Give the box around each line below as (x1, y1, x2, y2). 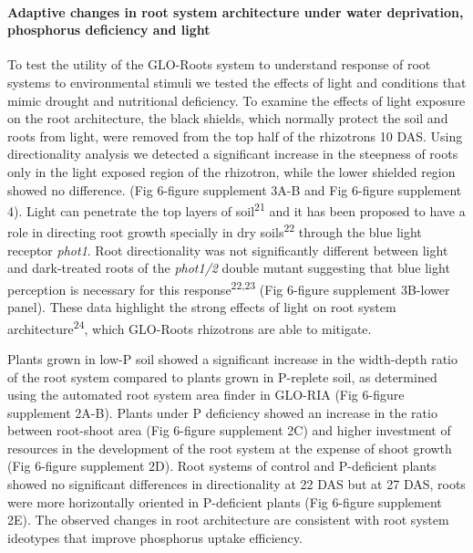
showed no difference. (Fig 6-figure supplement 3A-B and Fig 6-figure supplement (7, 180, 462, 199)
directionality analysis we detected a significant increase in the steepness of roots (7, 144, 458, 163)
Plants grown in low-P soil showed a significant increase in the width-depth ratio (7, 349, 458, 368)
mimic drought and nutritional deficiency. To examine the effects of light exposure (7, 90, 466, 110)
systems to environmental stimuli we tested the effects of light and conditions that (7, 72, 467, 91)
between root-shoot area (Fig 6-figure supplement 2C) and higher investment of (7, 421, 451, 440)
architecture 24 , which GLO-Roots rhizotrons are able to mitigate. (7, 316, 372, 338)
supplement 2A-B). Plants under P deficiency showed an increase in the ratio (7, 402, 437, 422)
